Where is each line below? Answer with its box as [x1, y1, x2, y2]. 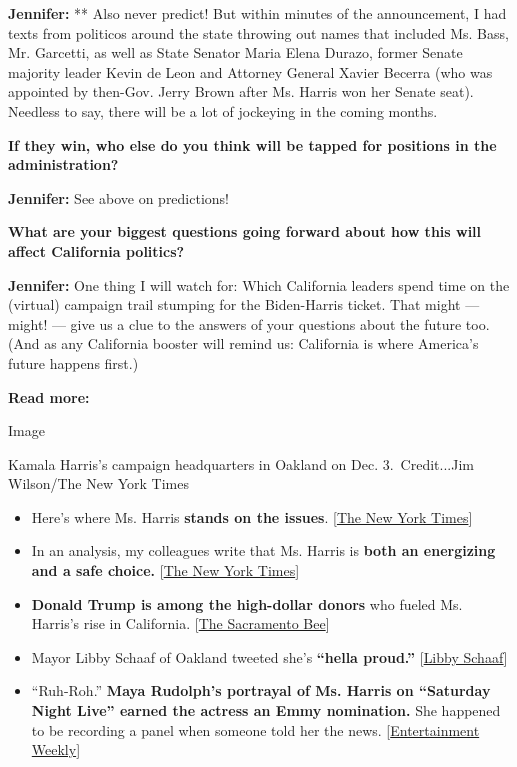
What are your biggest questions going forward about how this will [8, 221, 482, 242]
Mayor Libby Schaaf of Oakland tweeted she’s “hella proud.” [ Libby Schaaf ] [31, 646, 508, 667]
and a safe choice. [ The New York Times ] [31, 560, 300, 581]
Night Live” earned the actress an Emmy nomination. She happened [31, 700, 501, 721]
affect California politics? [8, 240, 185, 261]
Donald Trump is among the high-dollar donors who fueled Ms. [31, 593, 463, 614]
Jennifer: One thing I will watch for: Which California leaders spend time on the [8, 274, 510, 295]
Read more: [8, 386, 90, 407]
